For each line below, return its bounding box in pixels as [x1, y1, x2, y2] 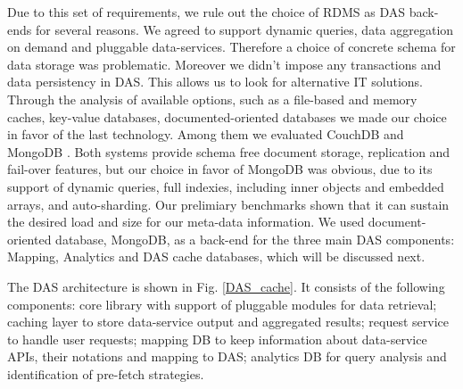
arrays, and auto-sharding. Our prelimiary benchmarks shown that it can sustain [7, 194, 450, 213]
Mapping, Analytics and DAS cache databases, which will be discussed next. [7, 247, 426, 266]
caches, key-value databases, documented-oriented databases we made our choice [7, 107, 447, 126]
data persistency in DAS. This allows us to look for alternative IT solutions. [7, 72, 423, 91]
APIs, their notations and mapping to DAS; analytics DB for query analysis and [7, 347, 447, 366]
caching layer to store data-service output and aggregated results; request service [7, 312, 449, 331]
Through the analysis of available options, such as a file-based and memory [7, 89, 418, 108]
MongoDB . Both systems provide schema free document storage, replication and [7, 142, 451, 161]
